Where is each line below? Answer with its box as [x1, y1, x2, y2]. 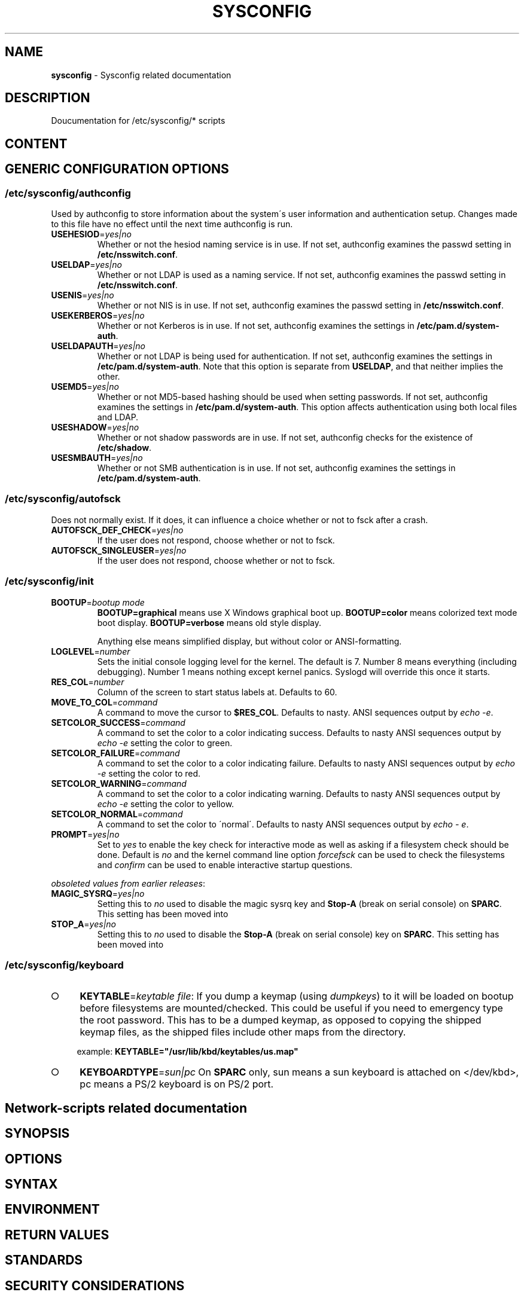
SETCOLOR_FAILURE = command [51, 747, 180, 758]
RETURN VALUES [5, 1227, 109, 1242]
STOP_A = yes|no [51, 918, 116, 929]
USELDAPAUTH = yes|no [51, 341, 145, 352]
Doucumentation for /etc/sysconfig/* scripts [51, 115, 226, 126]
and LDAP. [97, 412, 139, 423]
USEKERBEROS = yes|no [51, 310, 145, 321]
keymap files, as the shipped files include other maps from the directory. [80, 1026, 406, 1039]
